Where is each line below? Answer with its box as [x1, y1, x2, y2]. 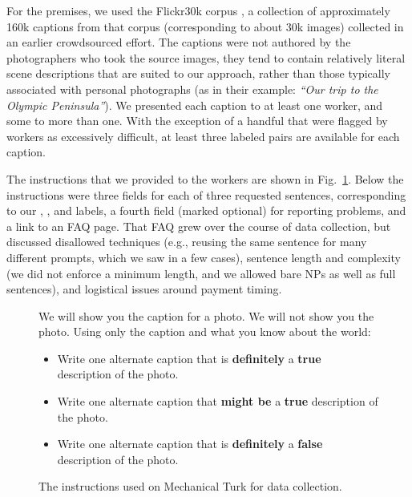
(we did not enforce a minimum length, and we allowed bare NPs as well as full [6, 265, 396, 281]
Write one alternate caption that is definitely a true [57, 350, 321, 366]
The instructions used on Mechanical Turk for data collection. [38, 478, 342, 495]
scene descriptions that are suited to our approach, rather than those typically [6, 65, 390, 82]
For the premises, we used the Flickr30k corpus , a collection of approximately [6, 2, 390, 18]
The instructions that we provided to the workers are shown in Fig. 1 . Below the [6, 170, 404, 187]
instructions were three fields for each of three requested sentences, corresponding [6, 186, 406, 203]
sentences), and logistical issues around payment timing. [6, 281, 282, 297]
